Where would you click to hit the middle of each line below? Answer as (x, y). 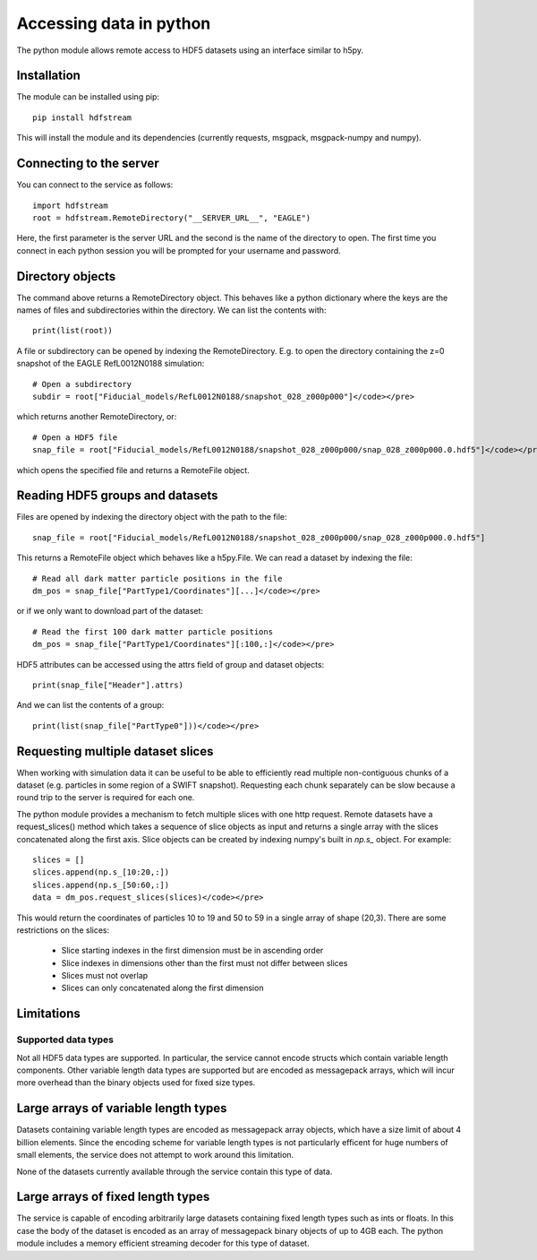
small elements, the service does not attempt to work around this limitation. (155, 1155)
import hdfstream (70, 205)
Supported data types (65, 1040)
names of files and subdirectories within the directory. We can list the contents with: (171, 310)
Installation (48, 76)
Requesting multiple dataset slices (115, 751)
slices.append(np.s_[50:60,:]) (101, 885)
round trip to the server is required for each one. (106, 798)
